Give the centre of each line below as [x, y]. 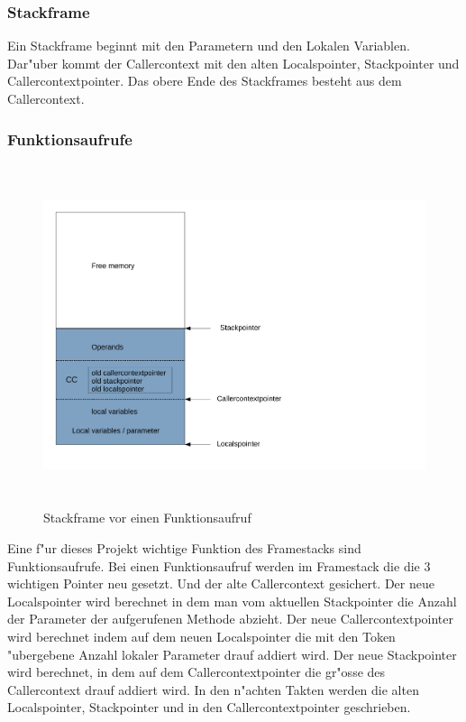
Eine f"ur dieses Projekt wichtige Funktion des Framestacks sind [184, 547]
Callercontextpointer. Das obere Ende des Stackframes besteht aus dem [205, 81]
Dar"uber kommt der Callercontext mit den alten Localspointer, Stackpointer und [233, 63]
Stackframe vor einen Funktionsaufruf [147, 518]
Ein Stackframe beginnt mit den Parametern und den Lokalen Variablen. [209, 46]
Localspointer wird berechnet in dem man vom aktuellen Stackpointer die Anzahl [232, 601]
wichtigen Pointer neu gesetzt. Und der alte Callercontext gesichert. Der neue [221, 583]
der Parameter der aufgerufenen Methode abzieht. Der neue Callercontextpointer [230, 619]
